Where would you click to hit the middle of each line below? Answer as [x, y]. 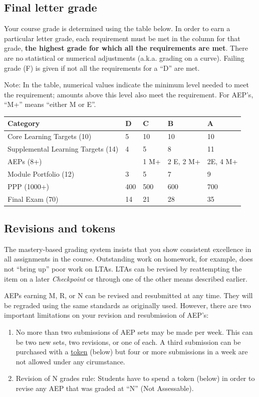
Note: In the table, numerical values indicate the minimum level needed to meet [126, 85]
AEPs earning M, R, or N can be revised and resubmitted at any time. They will [128, 295]
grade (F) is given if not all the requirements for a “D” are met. [102, 68]
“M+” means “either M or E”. [50, 104]
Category [24, 123]
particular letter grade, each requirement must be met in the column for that [122, 38]
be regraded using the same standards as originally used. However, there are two [127, 305]
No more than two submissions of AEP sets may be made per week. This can [134, 332]
